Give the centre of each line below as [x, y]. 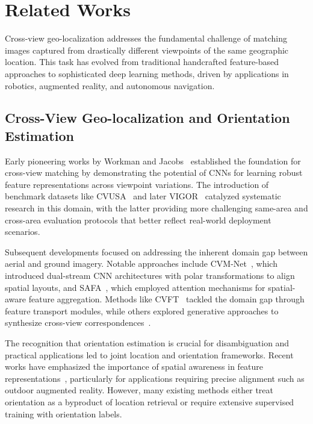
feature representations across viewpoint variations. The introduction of [137, 184]
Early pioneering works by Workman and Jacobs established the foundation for [153, 161]
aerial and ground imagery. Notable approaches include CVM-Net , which [141, 263]
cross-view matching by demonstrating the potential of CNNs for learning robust [154, 173]
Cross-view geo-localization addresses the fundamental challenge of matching [146, 38]
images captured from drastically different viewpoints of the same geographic [147, 50]
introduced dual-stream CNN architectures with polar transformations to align [150, 276]
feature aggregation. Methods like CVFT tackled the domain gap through [166, 299]
